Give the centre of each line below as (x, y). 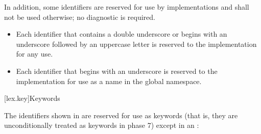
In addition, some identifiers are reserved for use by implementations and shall (127, 7)
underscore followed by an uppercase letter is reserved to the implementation (136, 44)
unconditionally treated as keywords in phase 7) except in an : (102, 125)
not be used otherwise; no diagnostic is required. (80, 17)
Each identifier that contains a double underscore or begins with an (122, 34)
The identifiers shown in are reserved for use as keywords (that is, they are (121, 115)
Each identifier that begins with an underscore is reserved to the (117, 71)
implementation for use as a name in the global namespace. (109, 81)
